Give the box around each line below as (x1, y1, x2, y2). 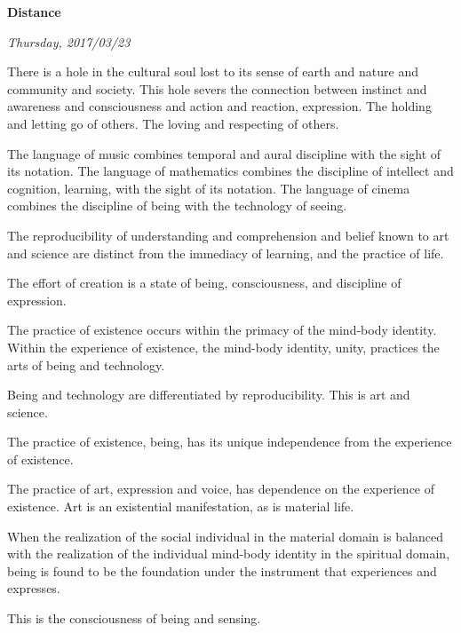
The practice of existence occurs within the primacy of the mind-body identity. (7, 320, 437, 339)
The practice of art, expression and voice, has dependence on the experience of (7, 479, 435, 498)
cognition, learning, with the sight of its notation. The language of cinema (7, 178, 410, 197)
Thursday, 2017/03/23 (7, 32, 131, 51)
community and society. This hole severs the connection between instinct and (7, 79, 427, 98)
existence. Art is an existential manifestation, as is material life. (7, 497, 354, 516)
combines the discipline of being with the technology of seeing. (7, 196, 347, 215)
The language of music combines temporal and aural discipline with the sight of (7, 144, 441, 162)
